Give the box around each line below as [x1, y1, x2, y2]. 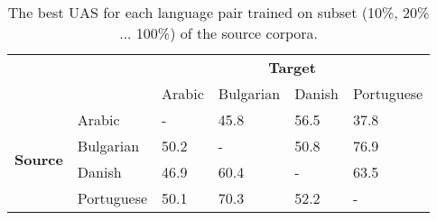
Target [268, 57, 316, 78]
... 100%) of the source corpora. [119, 23, 318, 43]
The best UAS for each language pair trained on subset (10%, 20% [7, 2, 430, 23]
